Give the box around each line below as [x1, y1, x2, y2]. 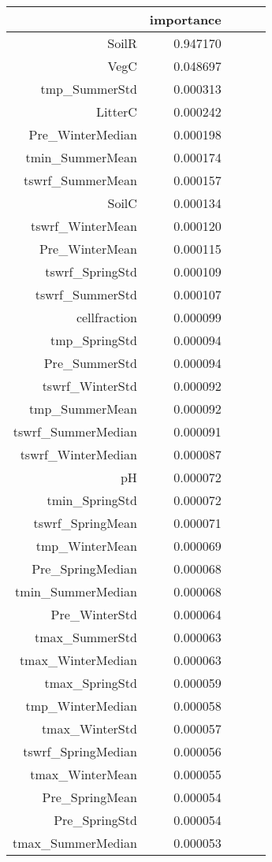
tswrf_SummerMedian [13, 422, 137, 440]
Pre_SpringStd [54, 811, 137, 829]
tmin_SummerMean [25, 148, 137, 166]
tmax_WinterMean [30, 765, 137, 783]
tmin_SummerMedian [15, 582, 137, 600]
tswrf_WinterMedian [20, 445, 137, 463]
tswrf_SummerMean [24, 171, 137, 189]
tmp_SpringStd [50, 331, 137, 349]
